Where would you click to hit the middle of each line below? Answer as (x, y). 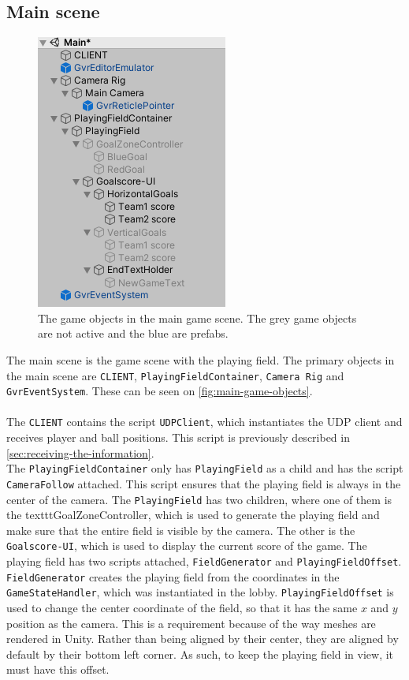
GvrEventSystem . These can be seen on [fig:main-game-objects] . (160, 391)
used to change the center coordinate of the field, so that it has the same (182, 608)
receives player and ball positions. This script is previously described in (178, 437)
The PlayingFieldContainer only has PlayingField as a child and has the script (205, 468)
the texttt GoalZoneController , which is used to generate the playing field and (193, 515)
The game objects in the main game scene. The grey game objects (197, 318)
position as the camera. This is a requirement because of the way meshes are (191, 623)
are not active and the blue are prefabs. (133, 333)
